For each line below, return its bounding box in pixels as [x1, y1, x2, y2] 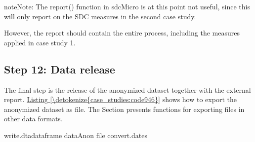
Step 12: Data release [4, 61, 115, 76]
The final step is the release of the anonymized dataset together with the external [4, 84, 251, 95]
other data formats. [4, 113, 63, 124]
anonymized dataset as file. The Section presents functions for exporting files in [4, 104, 245, 114]
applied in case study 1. [4, 37, 76, 47]
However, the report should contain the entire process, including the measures [4, 28, 240, 38]
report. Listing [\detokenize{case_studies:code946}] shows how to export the [4, 94, 237, 105]
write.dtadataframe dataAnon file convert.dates [4, 130, 147, 140]
